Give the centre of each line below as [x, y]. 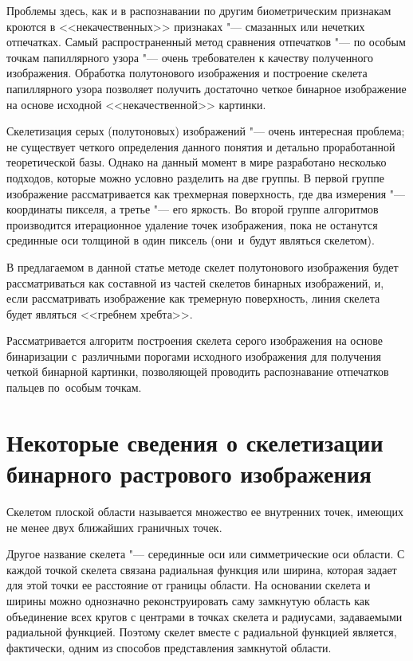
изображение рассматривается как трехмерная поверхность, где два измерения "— [206, 193]
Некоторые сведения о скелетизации [195, 442]
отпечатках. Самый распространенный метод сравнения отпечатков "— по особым [206, 42]
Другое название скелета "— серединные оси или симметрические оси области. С [206, 554]
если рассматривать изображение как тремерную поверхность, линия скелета [193, 298]
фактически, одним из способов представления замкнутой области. [169, 647]
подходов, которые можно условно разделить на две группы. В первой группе [195, 177]
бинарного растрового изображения [189, 473]
